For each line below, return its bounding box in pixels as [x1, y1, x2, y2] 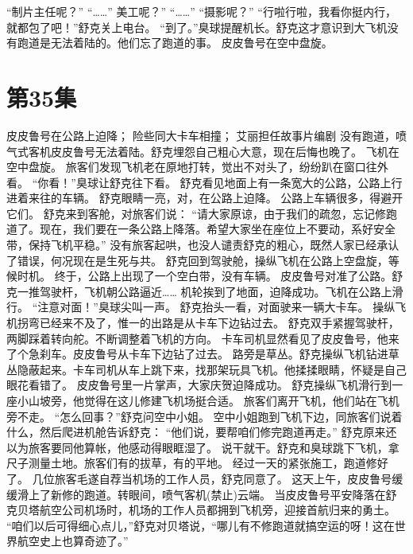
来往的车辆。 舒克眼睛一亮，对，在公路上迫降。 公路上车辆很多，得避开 [28, 189, 403, 206]
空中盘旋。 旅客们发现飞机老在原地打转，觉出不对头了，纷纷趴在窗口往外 [6, 158, 388, 175]
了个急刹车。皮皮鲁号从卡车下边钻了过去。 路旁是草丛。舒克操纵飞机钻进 [6, 345, 388, 362]
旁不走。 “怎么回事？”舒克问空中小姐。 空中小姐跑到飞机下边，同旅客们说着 [6, 408, 403, 424]
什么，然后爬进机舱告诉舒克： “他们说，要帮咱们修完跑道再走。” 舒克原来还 [6, 423, 397, 440]
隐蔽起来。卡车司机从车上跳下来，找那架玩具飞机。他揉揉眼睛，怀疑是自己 [17, 361, 407, 377]
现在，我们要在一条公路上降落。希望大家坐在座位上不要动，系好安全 [39, 220, 396, 237]
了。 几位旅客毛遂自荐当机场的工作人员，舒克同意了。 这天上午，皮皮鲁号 [6, 470, 392, 486]
